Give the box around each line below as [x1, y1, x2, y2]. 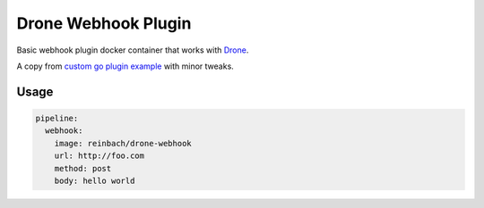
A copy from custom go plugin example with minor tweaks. [16, 61, 235, 71]
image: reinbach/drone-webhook [54, 138, 192, 148]
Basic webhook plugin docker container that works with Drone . [16, 45, 249, 55]
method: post [54, 163, 112, 173]
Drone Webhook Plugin [16, 13, 192, 33]
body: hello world [54, 175, 135, 186]
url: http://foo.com [54, 151, 145, 161]
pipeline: [35, 112, 79, 123]
